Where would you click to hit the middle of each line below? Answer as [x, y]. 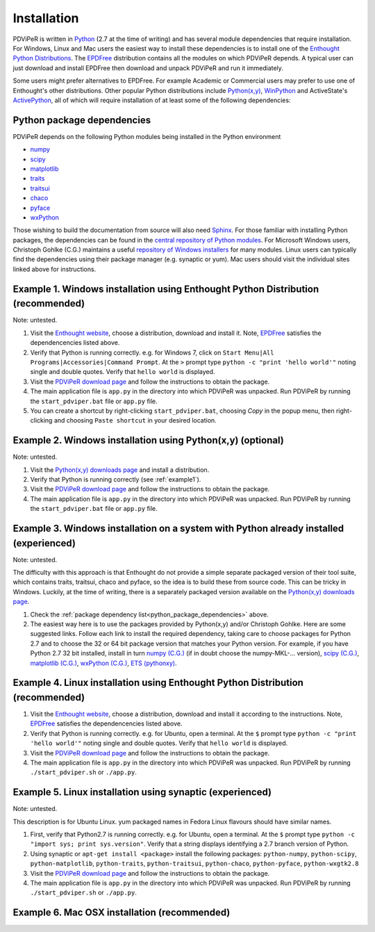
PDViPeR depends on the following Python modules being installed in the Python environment [147, 136]
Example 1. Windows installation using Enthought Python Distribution [166, 289]
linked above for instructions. [55, 269]
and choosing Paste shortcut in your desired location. [135, 420]
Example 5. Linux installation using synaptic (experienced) [142, 792]
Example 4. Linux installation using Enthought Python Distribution [158, 683]
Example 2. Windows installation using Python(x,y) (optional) [148, 440]
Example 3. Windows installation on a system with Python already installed [178, 528]
